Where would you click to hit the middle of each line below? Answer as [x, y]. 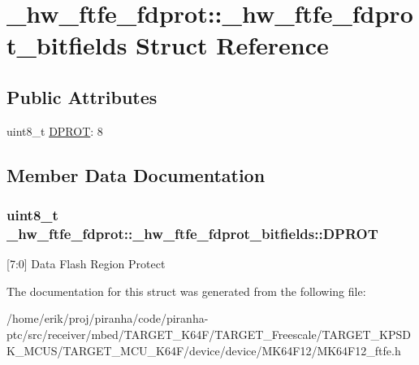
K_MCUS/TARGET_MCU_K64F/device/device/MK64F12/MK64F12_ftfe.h [204, 350]
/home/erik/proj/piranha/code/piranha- [108, 318]
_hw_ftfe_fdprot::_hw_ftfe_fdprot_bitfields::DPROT [192, 233]
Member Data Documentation [136, 174]
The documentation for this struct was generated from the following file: [186, 291]
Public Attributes [82, 96]
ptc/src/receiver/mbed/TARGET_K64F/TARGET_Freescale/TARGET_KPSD [209, 335]
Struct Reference [232, 45]
